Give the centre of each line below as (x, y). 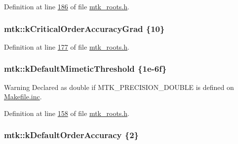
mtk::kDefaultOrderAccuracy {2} (71, 135)
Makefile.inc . (23, 97)
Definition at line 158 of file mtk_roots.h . (67, 113)
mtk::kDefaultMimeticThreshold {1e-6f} (85, 69)
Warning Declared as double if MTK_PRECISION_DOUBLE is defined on (119, 87)
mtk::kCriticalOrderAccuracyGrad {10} (84, 28)
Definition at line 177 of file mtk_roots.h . (67, 46)
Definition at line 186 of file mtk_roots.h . (67, 6)
